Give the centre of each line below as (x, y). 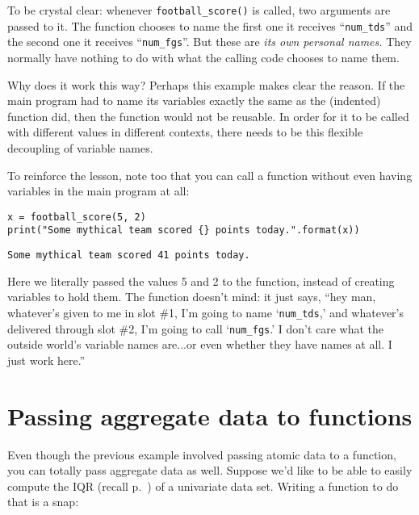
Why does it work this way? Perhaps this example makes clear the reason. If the (206, 84)
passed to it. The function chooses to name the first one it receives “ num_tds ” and (210, 25)
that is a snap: (43, 502)
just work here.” (46, 360)
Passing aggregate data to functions (210, 415)
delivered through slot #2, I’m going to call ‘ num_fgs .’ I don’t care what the (196, 328)
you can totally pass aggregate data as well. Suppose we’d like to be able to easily (210, 470)
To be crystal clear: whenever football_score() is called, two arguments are (199, 10)
